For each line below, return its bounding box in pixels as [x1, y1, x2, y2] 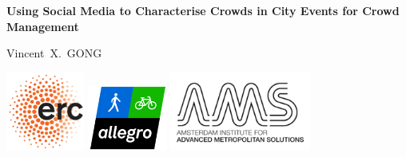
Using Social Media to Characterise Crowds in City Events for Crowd [6, 2, 400, 18]
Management [6, 18, 79, 34]
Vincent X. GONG [6, 45, 102, 61]
